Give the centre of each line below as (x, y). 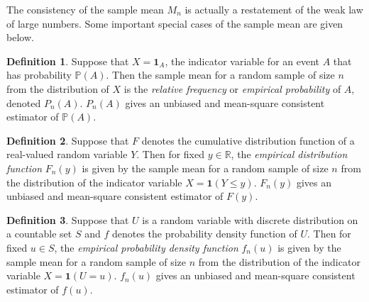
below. (20, 37)
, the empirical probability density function (146, 247)
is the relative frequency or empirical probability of (232, 88)
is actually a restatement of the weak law (274, 9)
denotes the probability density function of (204, 234)
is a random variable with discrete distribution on (250, 219)
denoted (24, 102)
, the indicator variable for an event (242, 61)
